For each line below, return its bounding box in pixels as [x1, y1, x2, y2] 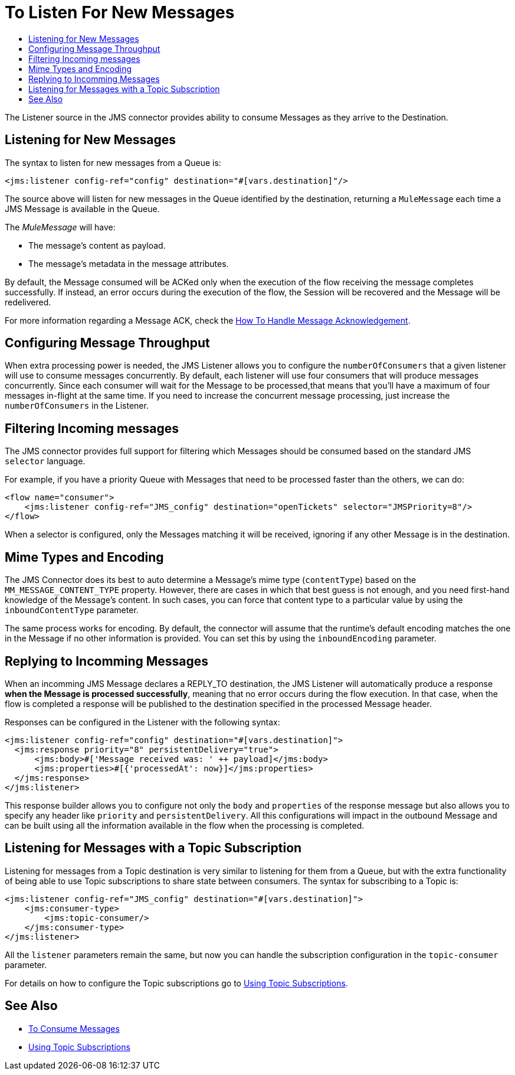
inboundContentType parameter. [5, 605, 139, 615]
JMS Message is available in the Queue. [5, 203, 160, 214]
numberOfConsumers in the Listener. [5, 400, 149, 411]
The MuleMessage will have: [5, 221, 116, 232]
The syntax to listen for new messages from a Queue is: [5, 157, 221, 168]
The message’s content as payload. [28, 240, 166, 250]
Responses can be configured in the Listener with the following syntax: [5, 716, 280, 727]
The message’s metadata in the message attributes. [28, 258, 229, 269]
